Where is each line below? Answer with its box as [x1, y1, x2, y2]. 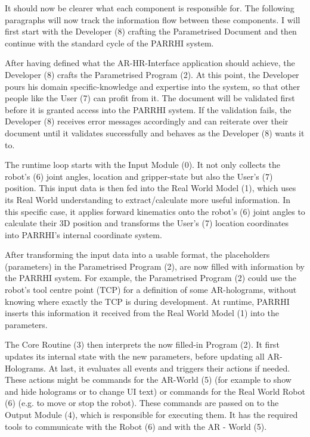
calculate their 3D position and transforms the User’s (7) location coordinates [5, 217, 289, 229]
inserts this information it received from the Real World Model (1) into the [5, 307, 279, 319]
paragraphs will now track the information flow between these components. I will [5, 13, 300, 26]
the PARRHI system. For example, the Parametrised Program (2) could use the [5, 271, 296, 284]
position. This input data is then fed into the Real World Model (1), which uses [5, 182, 296, 194]
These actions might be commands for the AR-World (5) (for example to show [5, 373, 292, 386]
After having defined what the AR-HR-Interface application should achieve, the [5, 57, 295, 69]
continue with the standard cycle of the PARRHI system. [5, 36, 214, 49]
